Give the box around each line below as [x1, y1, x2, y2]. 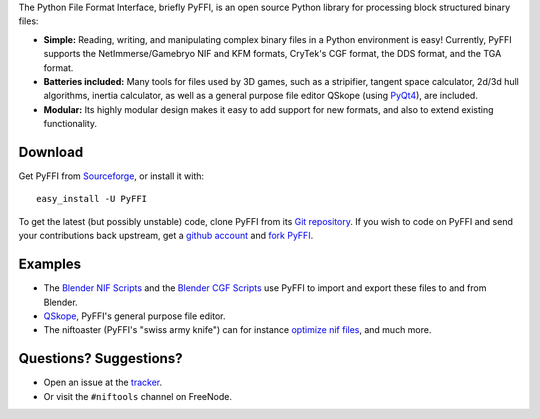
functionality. [43, 118, 98, 130]
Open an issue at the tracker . [43, 376, 163, 389]
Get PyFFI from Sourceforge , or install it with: [18, 170, 205, 182]
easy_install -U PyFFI [36, 193, 148, 205]
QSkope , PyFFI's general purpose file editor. [43, 310, 226, 322]
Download [18, 143, 84, 160]
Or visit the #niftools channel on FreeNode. [43, 390, 232, 402]
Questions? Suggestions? [18, 350, 183, 367]
